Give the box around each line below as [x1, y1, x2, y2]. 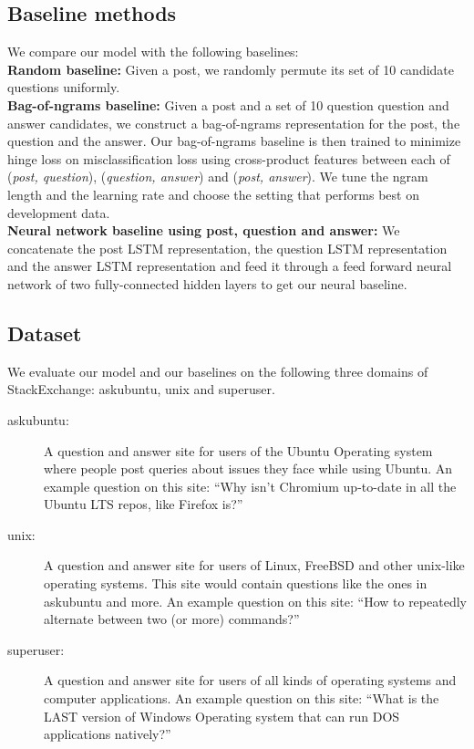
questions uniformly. [7, 78, 120, 97]
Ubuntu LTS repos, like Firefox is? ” [44, 494, 243, 514]
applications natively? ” [44, 724, 171, 744]
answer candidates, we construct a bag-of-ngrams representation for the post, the [7, 113, 460, 132]
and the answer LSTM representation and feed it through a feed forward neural [7, 256, 452, 276]
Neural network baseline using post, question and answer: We [7, 221, 400, 240]
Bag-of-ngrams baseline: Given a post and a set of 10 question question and [7, 95, 449, 114]
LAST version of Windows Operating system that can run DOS [44, 706, 400, 725]
